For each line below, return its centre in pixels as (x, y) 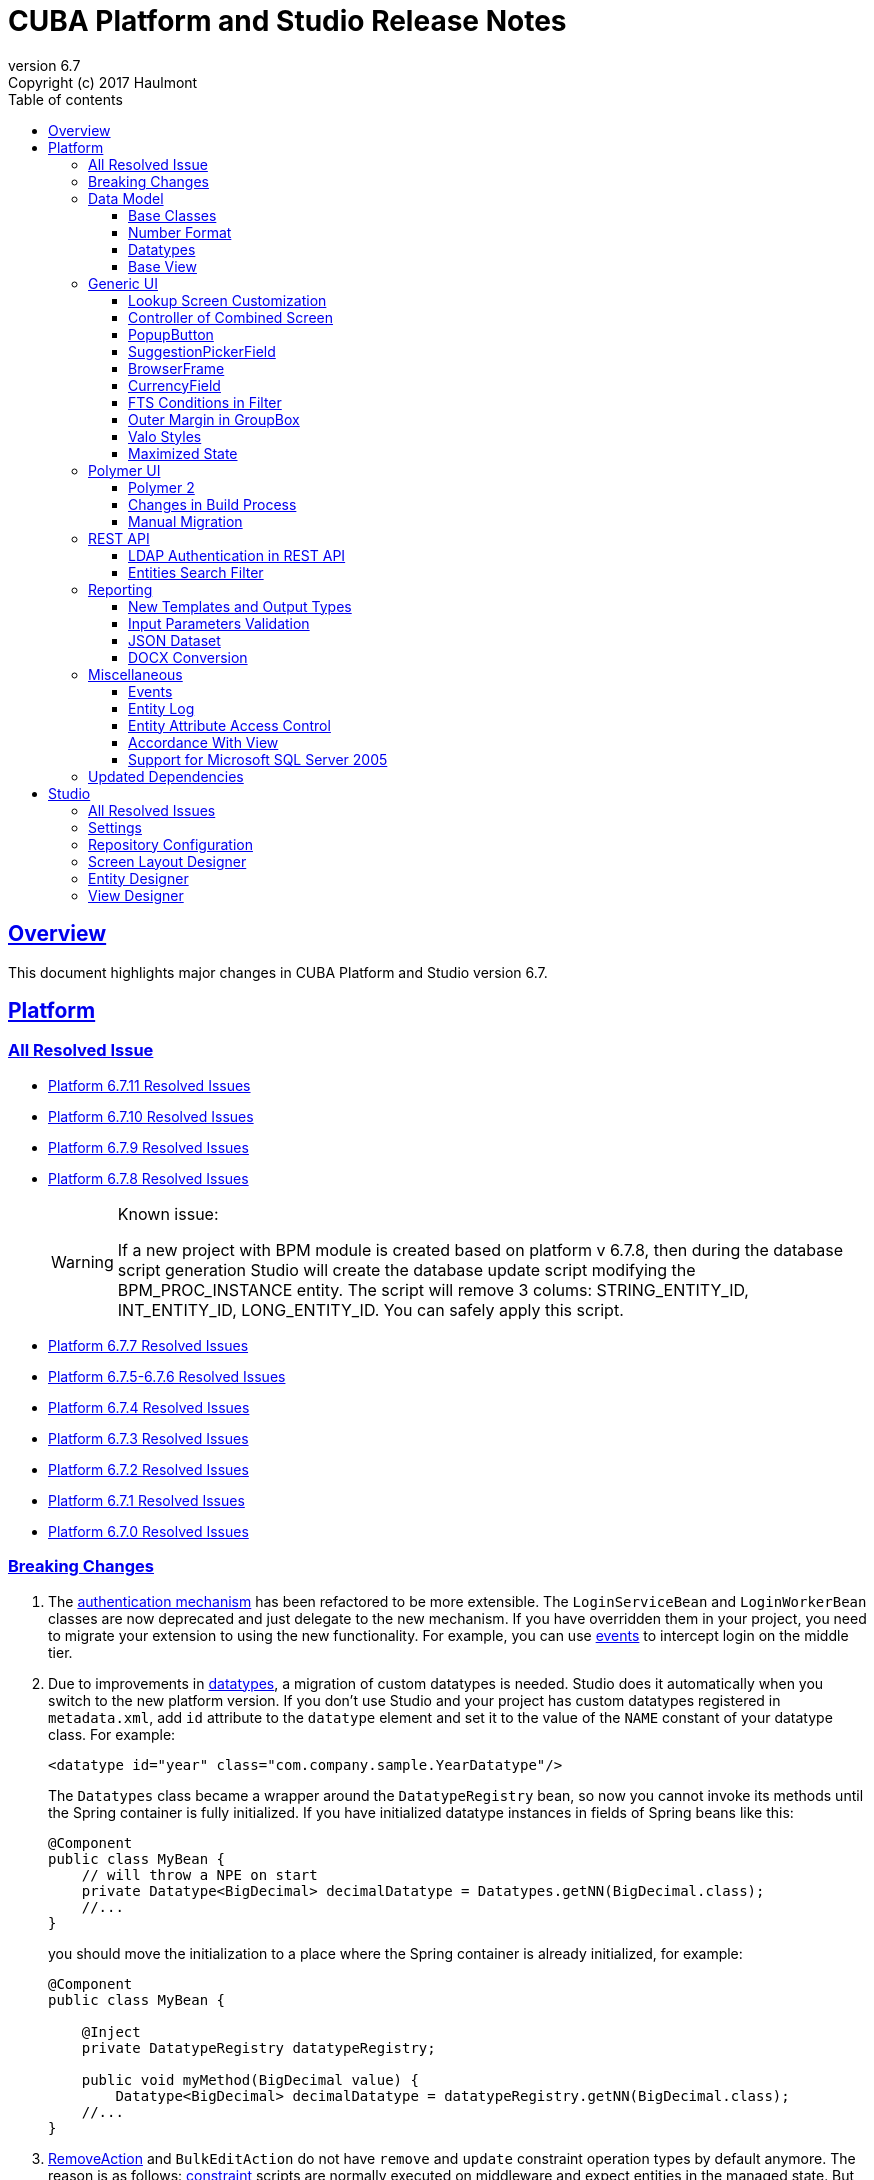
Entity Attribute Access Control (229, 725)
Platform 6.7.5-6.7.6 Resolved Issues (167, 1376)
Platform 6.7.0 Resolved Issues (148, 1531)
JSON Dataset (174, 640)
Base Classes (172, 215)
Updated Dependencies (166, 776)
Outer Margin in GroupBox (214, 419)
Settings (115, 827)
